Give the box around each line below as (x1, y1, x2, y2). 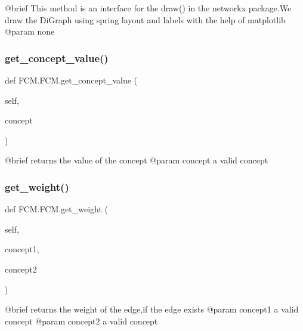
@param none (5, 25, 55, 38)
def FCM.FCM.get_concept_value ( (5, 74, 138, 86)
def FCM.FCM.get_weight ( (5, 203, 109, 215)
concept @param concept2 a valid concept (5, 314, 158, 327)
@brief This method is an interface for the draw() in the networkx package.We (5, 2, 292, 14)
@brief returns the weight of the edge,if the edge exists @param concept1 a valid (5, 303, 299, 315)
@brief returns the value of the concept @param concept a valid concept (5, 154, 268, 166)
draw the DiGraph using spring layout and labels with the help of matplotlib (5, 13, 286, 26)
